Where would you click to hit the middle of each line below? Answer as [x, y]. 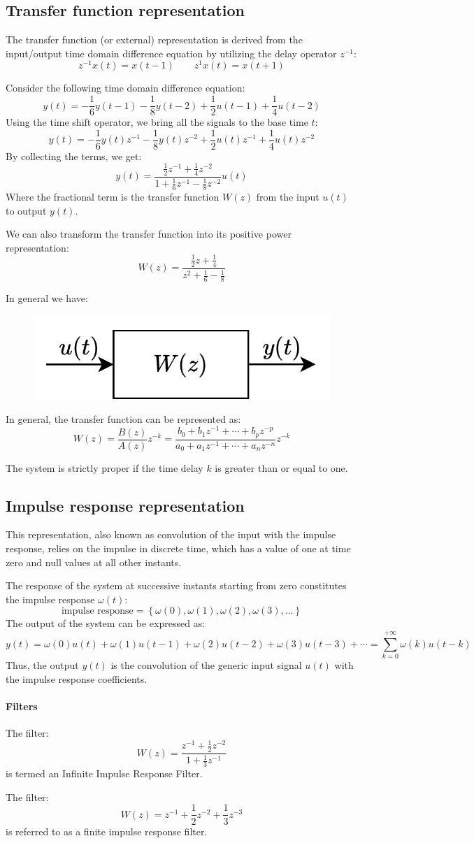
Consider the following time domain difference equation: [125, 88]
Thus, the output [42, 665]
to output [26, 210]
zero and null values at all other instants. [94, 562]
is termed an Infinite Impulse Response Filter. [104, 773]
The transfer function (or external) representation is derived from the [154, 39]
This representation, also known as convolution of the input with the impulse [171, 534]
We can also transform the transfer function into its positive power [149, 234]
